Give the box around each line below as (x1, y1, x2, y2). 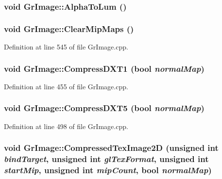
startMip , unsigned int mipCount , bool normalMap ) (4, 164, 212, 176)
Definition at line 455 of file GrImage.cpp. (4, 81, 128, 91)
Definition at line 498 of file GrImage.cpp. (4, 121, 128, 131)
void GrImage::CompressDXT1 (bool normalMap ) (4, 62, 205, 74)
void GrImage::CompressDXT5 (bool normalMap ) (4, 102, 205, 114)
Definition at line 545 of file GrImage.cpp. (4, 42, 128, 52)
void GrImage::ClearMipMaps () (4, 22, 134, 34)
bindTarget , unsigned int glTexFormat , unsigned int (4, 153, 209, 165)
